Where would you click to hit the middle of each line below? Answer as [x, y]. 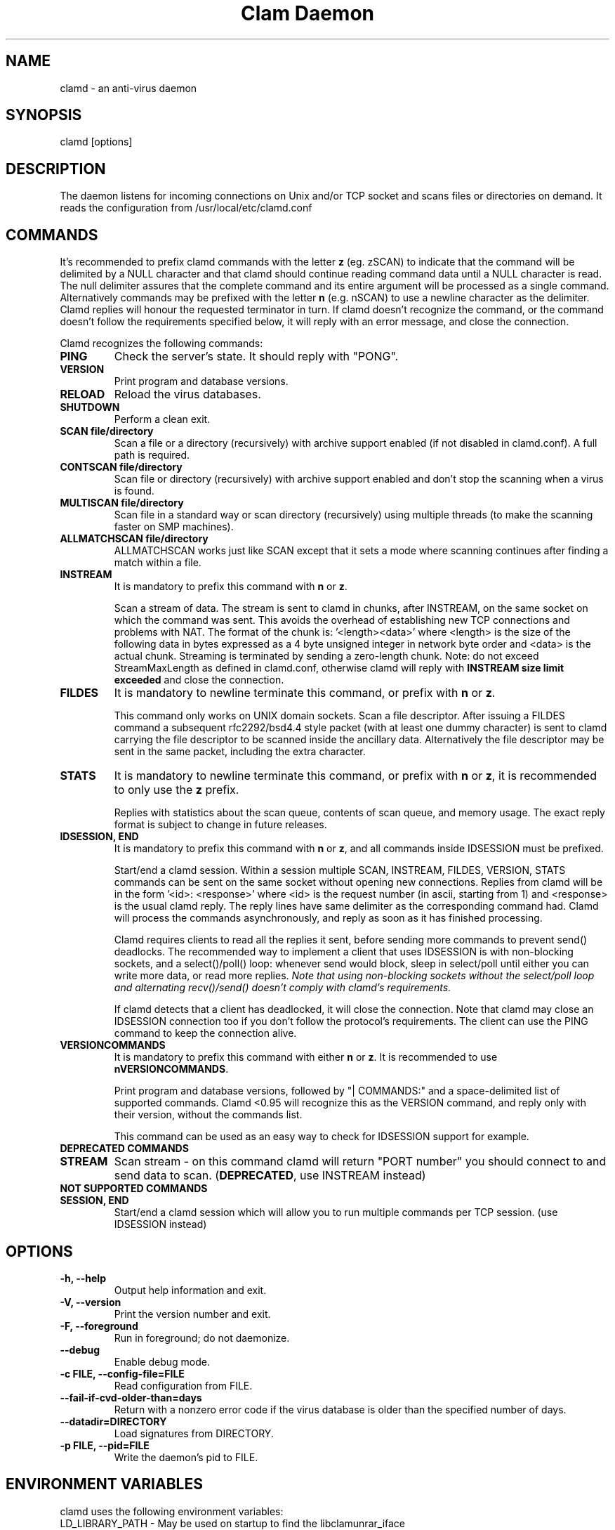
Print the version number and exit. [192, 1314]
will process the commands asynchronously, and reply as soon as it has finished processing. [328, 918]
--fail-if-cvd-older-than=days [131, 1397]
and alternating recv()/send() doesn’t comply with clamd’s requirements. [283, 988]
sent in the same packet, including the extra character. [240, 752]
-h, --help [83, 1278]
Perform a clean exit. [162, 419]
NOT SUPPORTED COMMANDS [134, 1189]
